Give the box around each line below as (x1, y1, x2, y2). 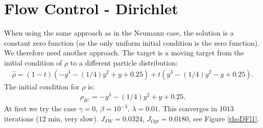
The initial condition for (4, 81, 80, 91)
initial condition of (4, 57, 62, 68)
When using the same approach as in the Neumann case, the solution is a (4, 27, 234, 38)
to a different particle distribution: (70, 57, 178, 68)
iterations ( (4, 113, 39, 123)
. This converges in (158, 103, 218, 114)
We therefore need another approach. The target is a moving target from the (4, 47, 244, 58)
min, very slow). (48, 113, 99, 123)
